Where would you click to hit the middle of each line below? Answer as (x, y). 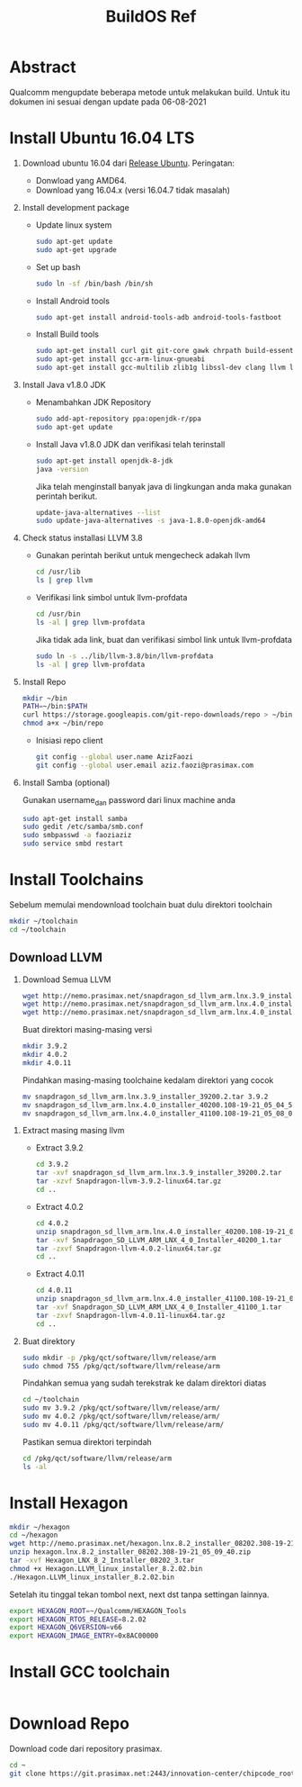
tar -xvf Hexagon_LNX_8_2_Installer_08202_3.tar (102, 1561)
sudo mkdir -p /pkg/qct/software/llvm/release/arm (119, 1358)
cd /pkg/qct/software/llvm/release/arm (97, 1458)
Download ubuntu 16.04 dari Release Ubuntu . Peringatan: (129, 163)
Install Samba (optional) (66, 782)
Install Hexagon (69, 1503)
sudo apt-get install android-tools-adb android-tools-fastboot (159, 317)
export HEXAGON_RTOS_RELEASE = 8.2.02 (78, 1619)
